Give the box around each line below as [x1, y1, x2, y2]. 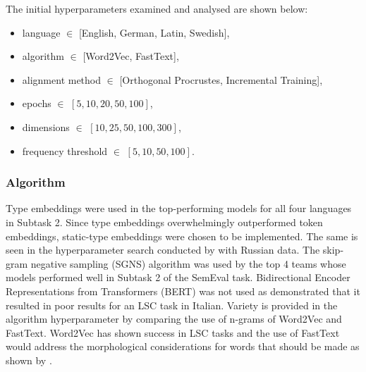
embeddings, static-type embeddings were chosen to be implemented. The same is [6, 228, 358, 243]
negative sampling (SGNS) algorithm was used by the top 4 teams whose [30, 256, 346, 271]
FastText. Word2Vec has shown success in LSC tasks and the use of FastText [6, 325, 340, 340]
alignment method [22, 72, 102, 87]
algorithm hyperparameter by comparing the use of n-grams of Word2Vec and [6, 311, 342, 326]
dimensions [22, 119, 70, 134]
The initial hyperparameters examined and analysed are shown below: [6, 1, 308, 15]
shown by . [6, 352, 52, 367]
